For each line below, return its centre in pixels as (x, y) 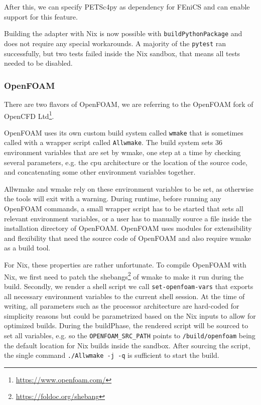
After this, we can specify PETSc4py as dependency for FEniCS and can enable (127, 7)
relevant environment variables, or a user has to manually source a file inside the (128, 218)
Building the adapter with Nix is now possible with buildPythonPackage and (123, 33)
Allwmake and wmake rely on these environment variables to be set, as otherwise (129, 188)
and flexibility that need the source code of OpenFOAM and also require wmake (128, 238)
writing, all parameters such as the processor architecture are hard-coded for (122, 306)
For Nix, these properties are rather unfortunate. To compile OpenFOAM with (125, 264)
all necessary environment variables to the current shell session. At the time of (124, 296)
